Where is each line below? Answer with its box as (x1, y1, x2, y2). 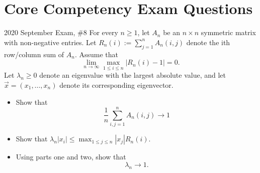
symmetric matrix (201, 27, 256, 38)
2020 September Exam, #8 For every (4, 27, 118, 38)
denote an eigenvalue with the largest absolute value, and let (39, 70, 226, 80)
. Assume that (74, 49, 119, 59)
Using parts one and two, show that (16, 151, 126, 162)
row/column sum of (4, 49, 64, 59)
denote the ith (186, 37, 230, 47)
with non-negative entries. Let (4, 37, 97, 47)
